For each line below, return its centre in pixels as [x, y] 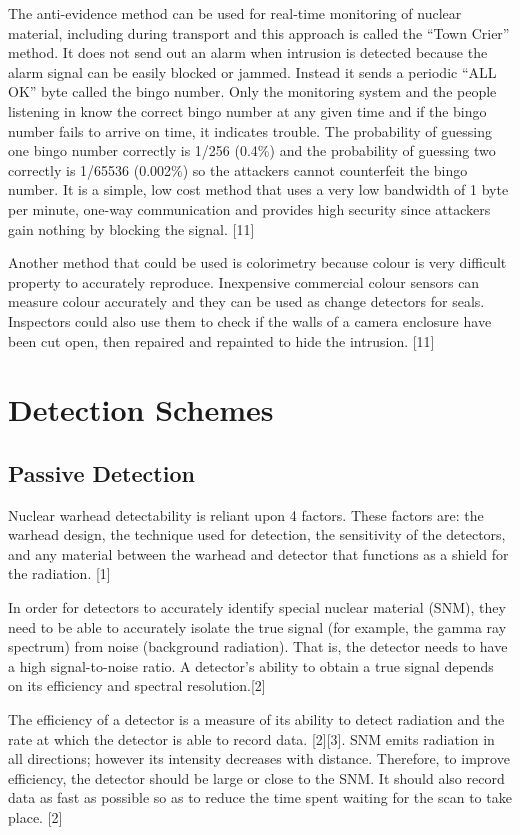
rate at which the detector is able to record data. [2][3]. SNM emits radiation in [251, 738]
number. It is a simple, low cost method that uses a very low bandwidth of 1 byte [258, 189]
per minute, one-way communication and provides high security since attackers [249, 208]
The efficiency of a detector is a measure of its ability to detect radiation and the [256, 719]
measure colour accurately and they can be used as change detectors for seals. [246, 301]
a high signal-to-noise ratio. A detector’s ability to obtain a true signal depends [251, 665]
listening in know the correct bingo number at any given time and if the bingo [247, 110]
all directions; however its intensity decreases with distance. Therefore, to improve [259, 758]
